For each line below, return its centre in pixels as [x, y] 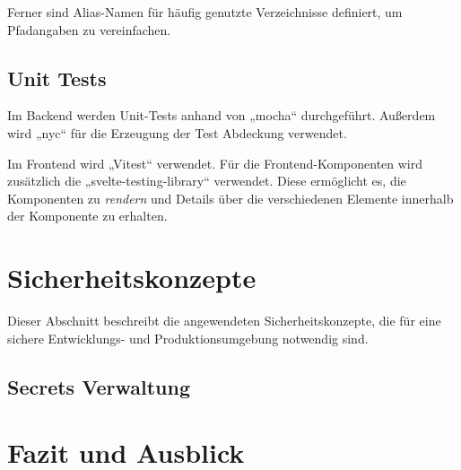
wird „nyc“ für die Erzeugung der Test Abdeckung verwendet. [177, 132]
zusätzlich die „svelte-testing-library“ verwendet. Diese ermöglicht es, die [207, 181]
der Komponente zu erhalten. [87, 216]
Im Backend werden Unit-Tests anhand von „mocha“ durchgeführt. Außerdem [222, 115]
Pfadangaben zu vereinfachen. [89, 29]
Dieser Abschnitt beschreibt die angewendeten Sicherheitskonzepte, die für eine [224, 321]
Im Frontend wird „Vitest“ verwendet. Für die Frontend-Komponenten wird [215, 163]
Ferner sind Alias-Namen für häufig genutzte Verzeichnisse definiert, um [205, 12]
